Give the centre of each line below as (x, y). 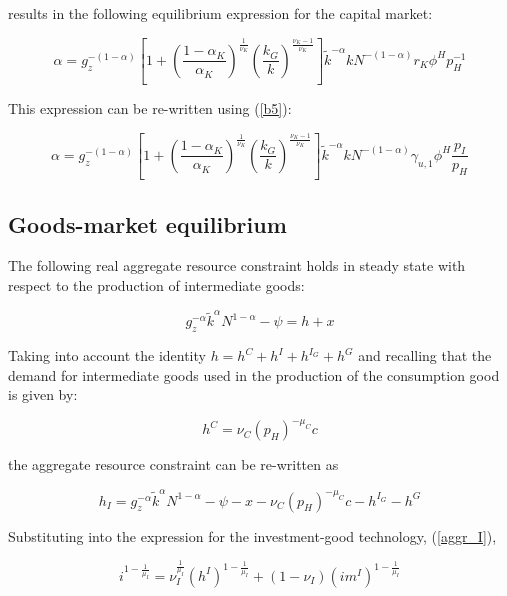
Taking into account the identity (107, 355)
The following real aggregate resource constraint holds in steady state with (237, 265)
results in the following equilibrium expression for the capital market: (220, 13)
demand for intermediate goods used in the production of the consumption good (254, 374)
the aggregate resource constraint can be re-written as (173, 464)
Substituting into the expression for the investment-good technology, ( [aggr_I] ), (252, 535)
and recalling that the (425, 355)
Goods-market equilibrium (147, 223)
